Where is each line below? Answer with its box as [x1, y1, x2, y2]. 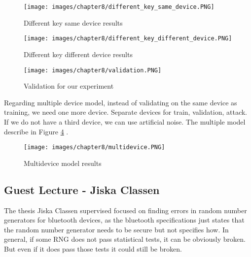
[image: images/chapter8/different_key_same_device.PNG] [24, 3, 215, 10]
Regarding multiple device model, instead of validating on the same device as [4, 97, 237, 107]
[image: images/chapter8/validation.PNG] [24, 66, 162, 74]
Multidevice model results [24, 158, 102, 168]
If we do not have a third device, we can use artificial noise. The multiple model [4, 116, 246, 127]
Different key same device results [24, 17, 123, 28]
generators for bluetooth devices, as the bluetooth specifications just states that [4, 215, 245, 225]
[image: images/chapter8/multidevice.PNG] [24, 144, 165, 151]
